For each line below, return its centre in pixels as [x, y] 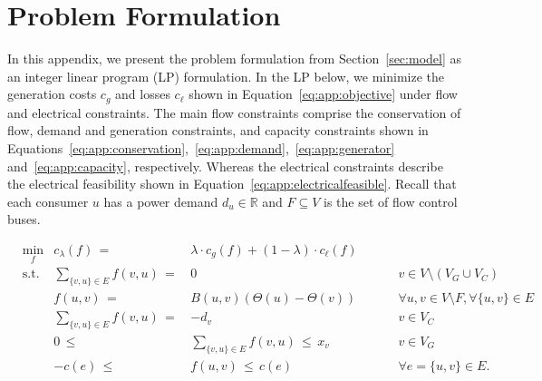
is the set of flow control [391, 201]
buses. [24, 219]
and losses [143, 94]
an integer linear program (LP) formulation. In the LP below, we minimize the [226, 76]
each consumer [48, 201]
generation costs [52, 94]
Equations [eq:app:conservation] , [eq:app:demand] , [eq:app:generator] [201, 147]
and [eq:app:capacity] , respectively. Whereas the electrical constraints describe [225, 166]
